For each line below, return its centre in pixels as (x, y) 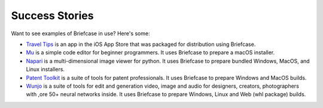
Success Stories (52, 16)
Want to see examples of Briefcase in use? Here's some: (80, 33)
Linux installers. (45, 69)
